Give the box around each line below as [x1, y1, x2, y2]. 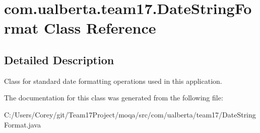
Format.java [4, 119, 41, 129]
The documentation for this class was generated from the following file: [4, 92, 223, 103]
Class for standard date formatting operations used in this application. [4, 75, 222, 86]
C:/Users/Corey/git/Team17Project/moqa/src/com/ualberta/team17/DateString [4, 109, 256, 119]
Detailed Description [4, 52, 114, 67]
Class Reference [43, 18, 156, 38]
